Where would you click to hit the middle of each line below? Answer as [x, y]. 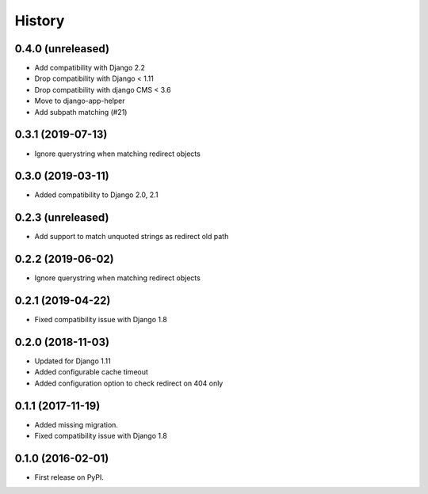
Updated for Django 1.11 [73, 361]
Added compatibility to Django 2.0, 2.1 [96, 195]
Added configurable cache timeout [91, 372]
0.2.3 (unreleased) [62, 218]
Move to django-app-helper [80, 101]
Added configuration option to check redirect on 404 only [129, 383]
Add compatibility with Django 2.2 [90, 68]
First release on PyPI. [69, 477]
